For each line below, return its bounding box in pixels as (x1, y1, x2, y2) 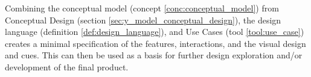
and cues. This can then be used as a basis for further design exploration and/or (5, 49, 303, 61)
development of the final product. (5, 60, 129, 73)
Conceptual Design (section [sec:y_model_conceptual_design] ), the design (5, 13, 281, 26)
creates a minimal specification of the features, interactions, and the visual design (5, 37, 306, 49)
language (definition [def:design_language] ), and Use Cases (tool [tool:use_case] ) (5, 25, 304, 38)
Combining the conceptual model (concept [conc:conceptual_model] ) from (5, 2, 279, 14)
